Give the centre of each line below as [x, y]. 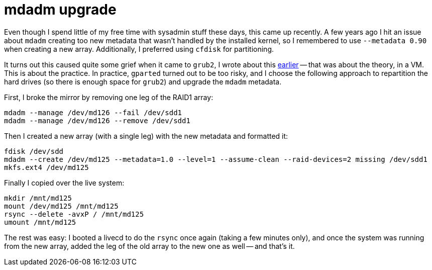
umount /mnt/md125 [40, 222]
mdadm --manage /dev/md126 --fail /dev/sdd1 [93, 112]
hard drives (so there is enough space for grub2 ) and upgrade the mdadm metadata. [143, 81]
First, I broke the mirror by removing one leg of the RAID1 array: [109, 97]
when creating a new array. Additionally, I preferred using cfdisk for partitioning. [139, 49]
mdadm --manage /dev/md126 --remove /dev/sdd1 [97, 120]
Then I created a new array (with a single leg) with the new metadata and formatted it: [146, 136]
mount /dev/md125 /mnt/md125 [61, 206]
